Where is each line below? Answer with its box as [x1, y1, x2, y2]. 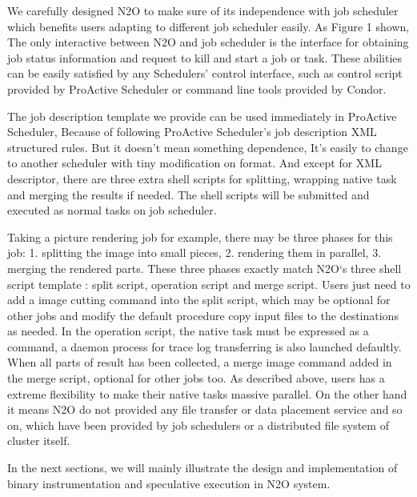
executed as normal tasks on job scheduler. [7, 202, 217, 218]
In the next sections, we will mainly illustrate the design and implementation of [7, 459, 398, 476]
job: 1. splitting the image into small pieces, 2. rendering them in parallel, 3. [7, 244, 382, 261]
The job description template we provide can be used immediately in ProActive [7, 107, 397, 124]
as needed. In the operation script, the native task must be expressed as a [7, 323, 369, 339]
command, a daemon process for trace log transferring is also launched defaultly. [7, 338, 402, 355]
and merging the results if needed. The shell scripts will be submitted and [7, 186, 370, 202]
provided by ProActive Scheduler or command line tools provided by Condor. [7, 80, 387, 97]
